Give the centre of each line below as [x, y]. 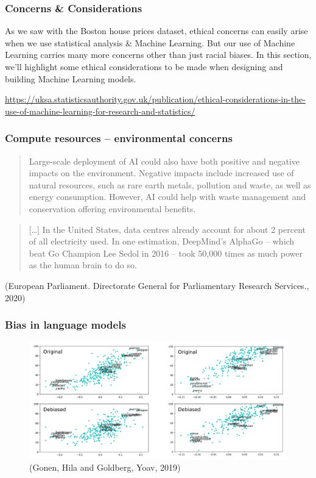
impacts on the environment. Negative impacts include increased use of [161, 173]
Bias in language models [65, 325]
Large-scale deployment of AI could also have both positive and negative [164, 161]
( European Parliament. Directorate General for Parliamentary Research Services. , [157, 285]
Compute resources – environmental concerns [119, 138]
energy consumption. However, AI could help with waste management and [167, 197]
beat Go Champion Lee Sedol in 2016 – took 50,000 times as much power [166, 253]
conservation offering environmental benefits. [112, 208]
